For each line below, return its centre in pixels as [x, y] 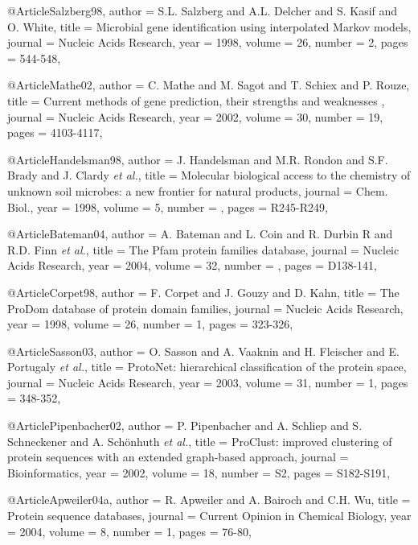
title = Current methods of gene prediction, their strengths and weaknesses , [196, 100]
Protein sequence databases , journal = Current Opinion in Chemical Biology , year [209, 516]
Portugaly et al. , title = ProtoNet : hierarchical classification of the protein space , [207, 367]
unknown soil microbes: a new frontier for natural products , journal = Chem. [198, 190]
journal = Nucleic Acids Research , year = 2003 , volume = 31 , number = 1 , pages [208, 382]
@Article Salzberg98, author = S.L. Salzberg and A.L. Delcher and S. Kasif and [203, 10]
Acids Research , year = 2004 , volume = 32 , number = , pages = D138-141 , [192, 265]
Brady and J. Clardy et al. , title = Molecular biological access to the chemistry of [209, 175]
